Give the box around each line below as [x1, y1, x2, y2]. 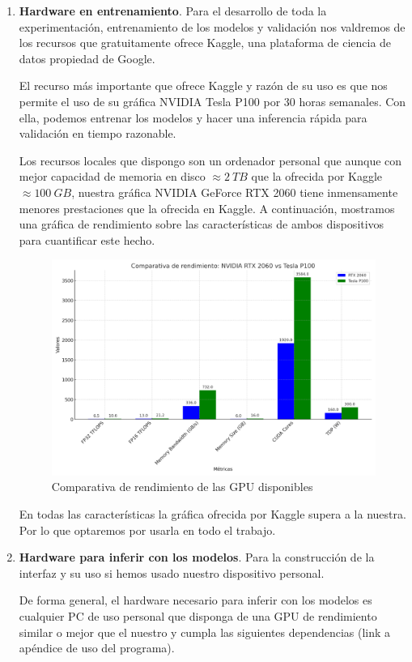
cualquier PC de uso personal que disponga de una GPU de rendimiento [19, 608, 377, 624]
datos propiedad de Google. [19, 49, 155, 66]
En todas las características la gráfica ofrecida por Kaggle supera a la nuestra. [19, 506, 406, 523]
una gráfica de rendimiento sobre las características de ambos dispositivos [19, 216, 384, 233]
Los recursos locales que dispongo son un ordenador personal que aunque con [19, 152, 402, 169]
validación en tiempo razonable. [19, 125, 176, 142]
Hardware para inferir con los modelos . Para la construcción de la [19, 549, 375, 566]
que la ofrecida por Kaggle [251, 168, 383, 185]
